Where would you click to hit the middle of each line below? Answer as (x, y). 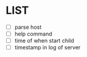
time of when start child (44, 41)
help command (33, 34)
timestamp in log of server (47, 47)
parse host (28, 27)
